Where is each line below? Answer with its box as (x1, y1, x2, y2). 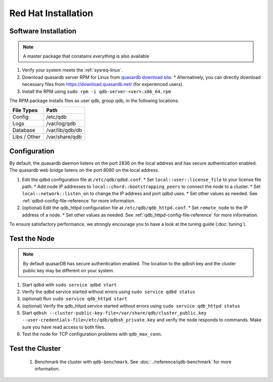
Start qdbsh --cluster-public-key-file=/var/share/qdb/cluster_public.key (22, 310, 207, 316)
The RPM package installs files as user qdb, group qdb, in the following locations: (9, 98, 179, 104)
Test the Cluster (9, 344, 61, 353)
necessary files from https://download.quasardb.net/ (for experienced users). (22, 81, 184, 87)
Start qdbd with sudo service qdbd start (22, 281, 117, 288)
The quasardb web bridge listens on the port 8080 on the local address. (9, 167, 159, 173)
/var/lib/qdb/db (46, 127, 82, 134)
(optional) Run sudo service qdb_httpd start (22, 296, 127, 302)
